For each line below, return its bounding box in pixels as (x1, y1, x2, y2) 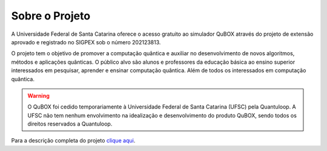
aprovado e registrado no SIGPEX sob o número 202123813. (11, 38, 161, 45)
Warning (27, 92, 50, 99)
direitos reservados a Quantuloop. (27, 120, 113, 127)
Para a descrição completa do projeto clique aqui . (11, 137, 136, 144)
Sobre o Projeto (11, 9, 91, 22)
